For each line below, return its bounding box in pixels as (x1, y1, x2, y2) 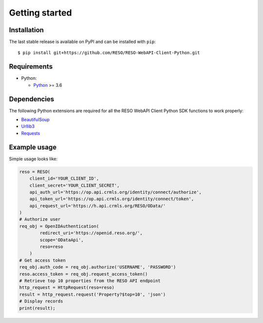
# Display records (19, 299, 63, 304)
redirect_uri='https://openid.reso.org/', (39, 230, 143, 236)
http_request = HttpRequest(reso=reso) (19, 285, 114, 290)
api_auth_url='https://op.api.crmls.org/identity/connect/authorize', (29, 189, 202, 195)
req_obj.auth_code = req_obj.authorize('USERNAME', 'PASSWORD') (19, 265, 176, 270)
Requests (21, 130, 40, 136)
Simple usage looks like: (9, 156, 58, 162)
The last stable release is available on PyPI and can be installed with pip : (9, 39, 156, 45)
